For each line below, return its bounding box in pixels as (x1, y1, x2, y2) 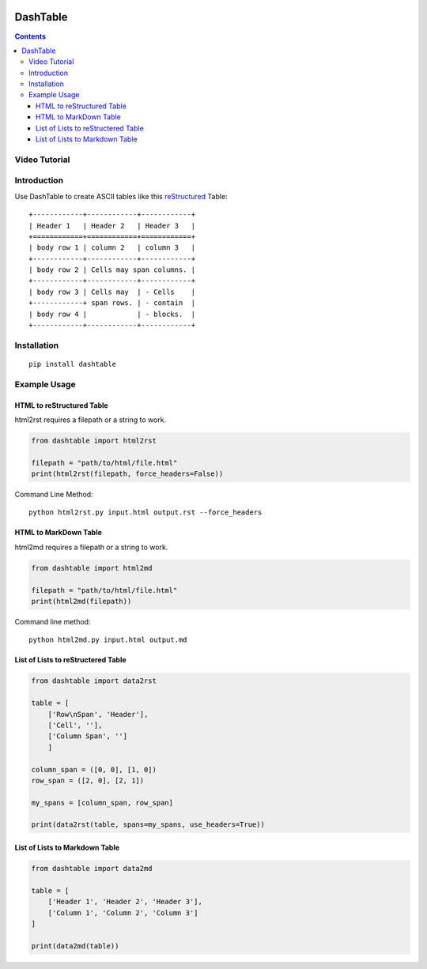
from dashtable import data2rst (31, 677, 157, 685)
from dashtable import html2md (31, 564, 153, 572)
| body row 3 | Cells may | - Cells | (28, 287, 196, 296)
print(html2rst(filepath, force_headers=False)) (31, 469, 224, 478)
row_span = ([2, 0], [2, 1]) (31, 775, 145, 785)
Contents (14, 32, 47, 41)
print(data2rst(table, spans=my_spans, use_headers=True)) (31, 820, 265, 829)
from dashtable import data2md (31, 864, 153, 873)
